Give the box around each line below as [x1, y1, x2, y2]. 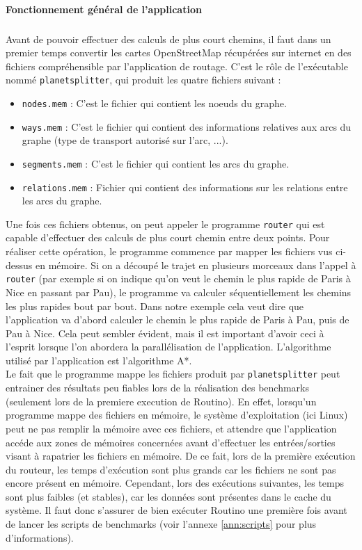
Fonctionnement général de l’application [6, 1, 202, 16]
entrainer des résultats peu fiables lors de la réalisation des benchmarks [6, 380, 310, 395]
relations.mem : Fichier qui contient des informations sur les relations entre [22, 179, 348, 194]
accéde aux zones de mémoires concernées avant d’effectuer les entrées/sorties [6, 435, 336, 449]
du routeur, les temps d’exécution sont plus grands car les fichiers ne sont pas [6, 462, 336, 476]
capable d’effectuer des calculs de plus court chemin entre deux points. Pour [6, 230, 330, 245]
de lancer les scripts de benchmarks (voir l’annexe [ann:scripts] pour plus [6, 517, 317, 531]
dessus [6, 257, 33, 272]
